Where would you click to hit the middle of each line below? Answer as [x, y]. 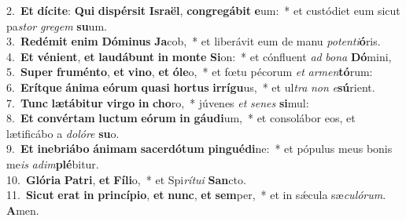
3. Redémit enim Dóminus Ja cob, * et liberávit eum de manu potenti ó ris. [194, 41]
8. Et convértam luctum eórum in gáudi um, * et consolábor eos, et [181, 118]
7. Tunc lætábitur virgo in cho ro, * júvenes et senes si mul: [158, 102]
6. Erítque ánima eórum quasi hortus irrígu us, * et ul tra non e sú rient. [191, 87]
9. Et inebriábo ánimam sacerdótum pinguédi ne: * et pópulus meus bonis [199, 149]
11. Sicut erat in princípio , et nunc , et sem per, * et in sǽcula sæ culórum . [196, 195]
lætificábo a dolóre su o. [63, 133]
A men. [23, 210]
